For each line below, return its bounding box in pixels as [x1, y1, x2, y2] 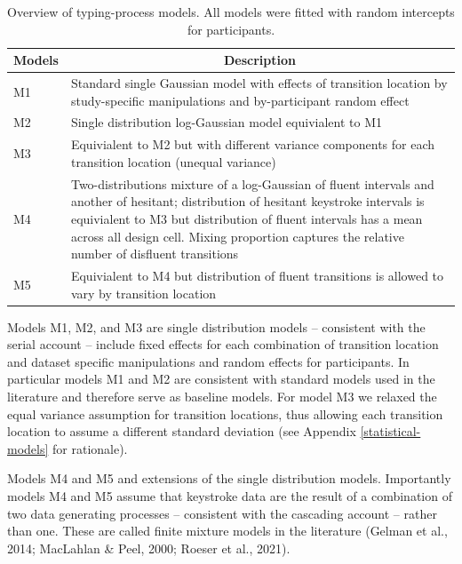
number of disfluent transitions [70, 244, 239, 263]
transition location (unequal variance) [70, 152, 276, 171]
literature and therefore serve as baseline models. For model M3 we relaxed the [7, 387, 437, 406]
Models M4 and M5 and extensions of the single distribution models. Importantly [7, 469, 451, 488]
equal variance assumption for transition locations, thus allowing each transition [7, 404, 443, 423]
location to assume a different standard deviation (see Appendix [7, 422, 356, 441]
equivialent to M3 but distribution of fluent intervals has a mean [70, 209, 423, 227]
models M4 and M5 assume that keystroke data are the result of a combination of [7, 487, 452, 504]
